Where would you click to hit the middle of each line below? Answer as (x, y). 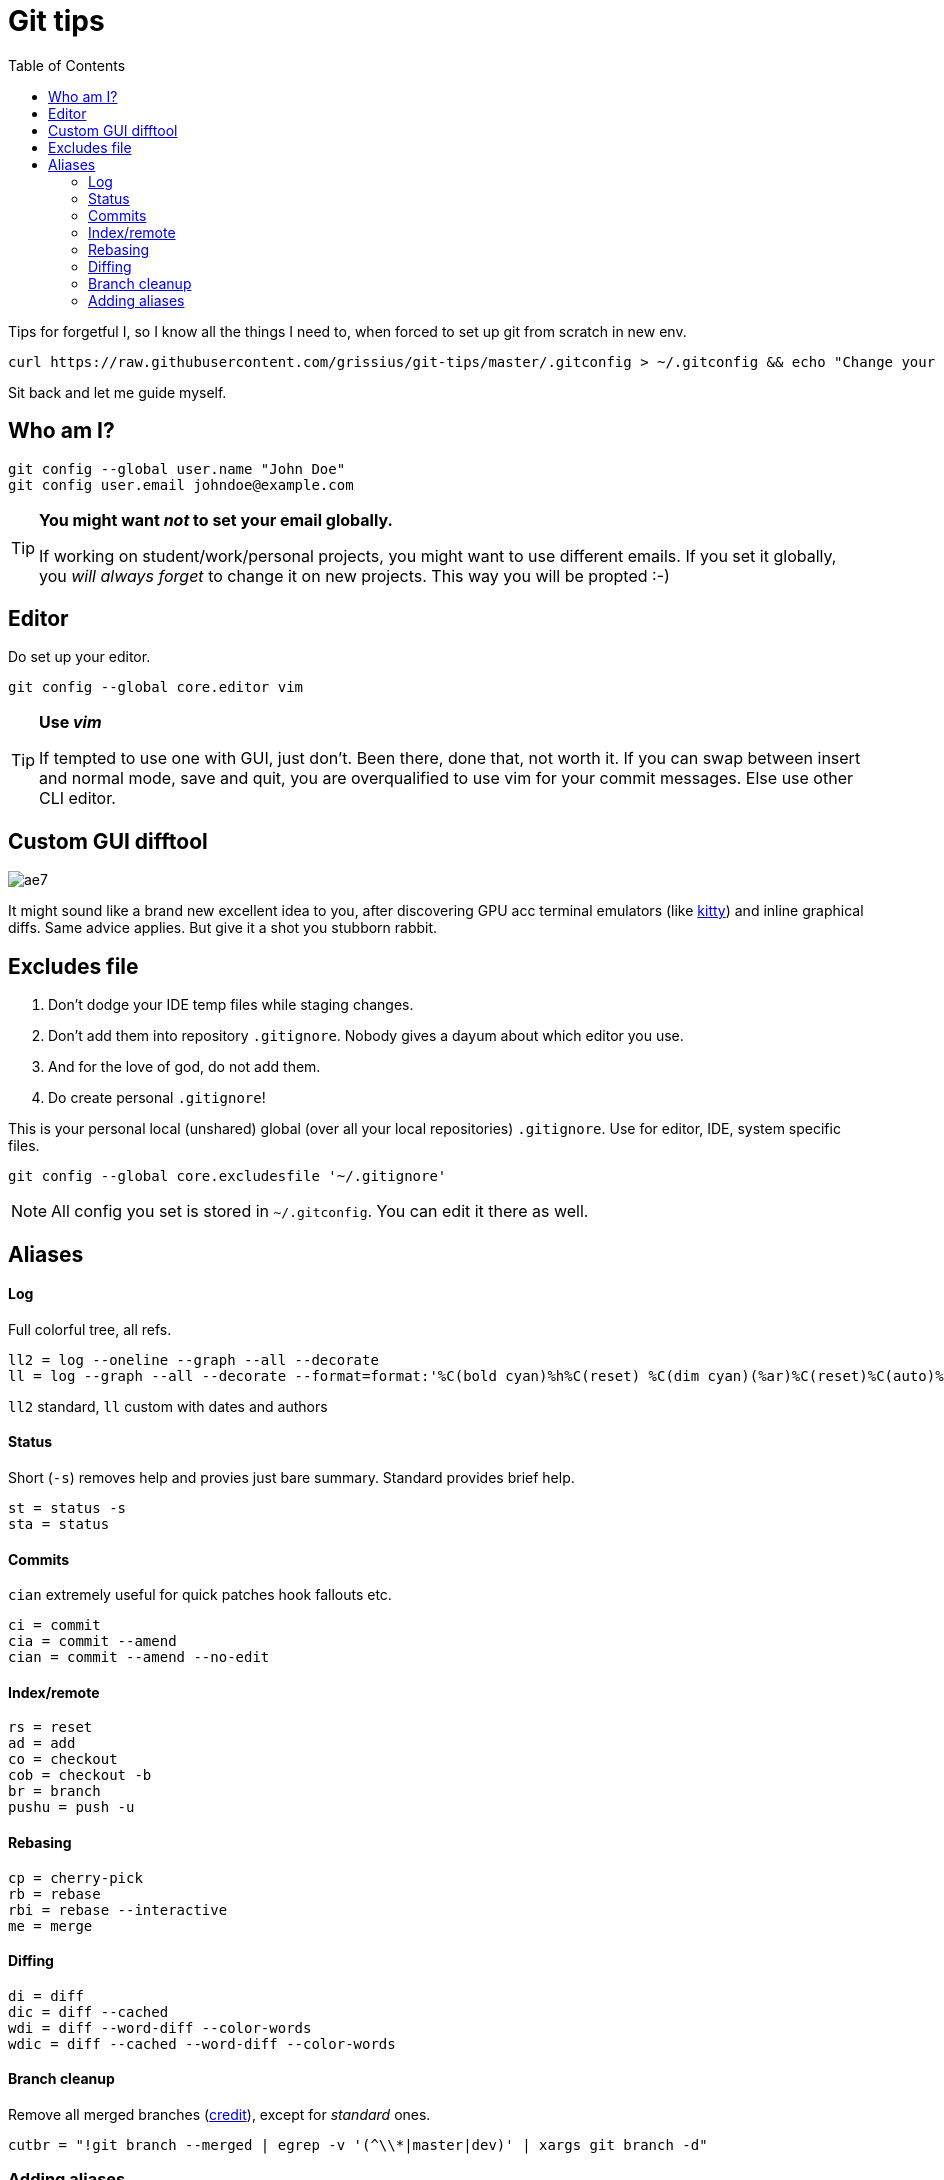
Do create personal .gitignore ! (157, 1098)
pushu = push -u (71, 1807)
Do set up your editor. (79, 657)
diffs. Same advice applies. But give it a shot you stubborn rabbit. (223, 928)
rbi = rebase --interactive (118, 1909)
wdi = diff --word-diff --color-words (160, 2027)
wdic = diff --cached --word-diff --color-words (202, 2043)
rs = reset (50, 1727)
